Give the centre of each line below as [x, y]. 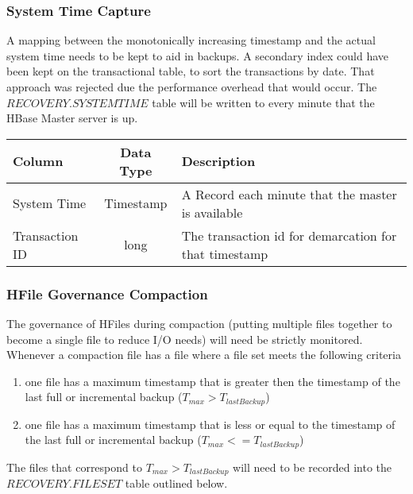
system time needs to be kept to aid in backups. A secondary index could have [198, 55]
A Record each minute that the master [289, 194]
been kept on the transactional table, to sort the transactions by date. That [191, 71]
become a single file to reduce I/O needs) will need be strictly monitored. [185, 339]
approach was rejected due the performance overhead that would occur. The [192, 87]
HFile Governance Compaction [107, 293]
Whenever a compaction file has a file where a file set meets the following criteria [204, 355]
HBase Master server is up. [72, 118]
